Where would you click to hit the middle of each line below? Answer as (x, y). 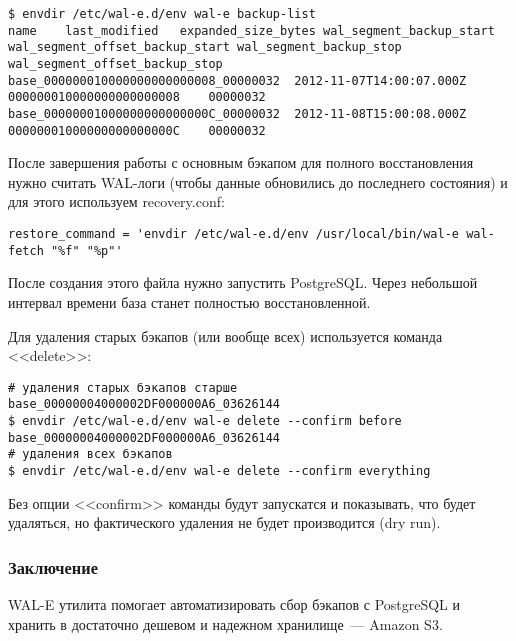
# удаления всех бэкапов (90, 454)
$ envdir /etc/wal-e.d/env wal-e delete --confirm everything (219, 471)
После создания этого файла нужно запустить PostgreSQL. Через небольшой (243, 282)
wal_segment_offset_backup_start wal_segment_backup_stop (205, 47)
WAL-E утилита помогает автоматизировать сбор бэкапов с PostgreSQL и (234, 604)
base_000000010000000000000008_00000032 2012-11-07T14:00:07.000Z (237, 80)
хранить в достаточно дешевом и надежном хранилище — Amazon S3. (225, 623)
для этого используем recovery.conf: (116, 201)
